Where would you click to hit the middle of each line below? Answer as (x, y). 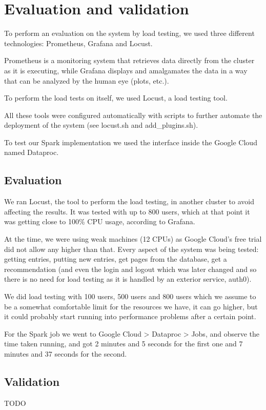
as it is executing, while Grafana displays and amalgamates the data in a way (126, 70)
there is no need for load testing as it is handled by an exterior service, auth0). (128, 279)
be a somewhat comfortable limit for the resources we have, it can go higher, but (131, 306)
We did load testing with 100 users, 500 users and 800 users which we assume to (130, 296)
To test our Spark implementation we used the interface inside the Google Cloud (131, 142)
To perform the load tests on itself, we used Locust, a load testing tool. (116, 98)
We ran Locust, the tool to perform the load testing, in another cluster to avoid (129, 201)
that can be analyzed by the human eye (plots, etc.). (87, 80)
